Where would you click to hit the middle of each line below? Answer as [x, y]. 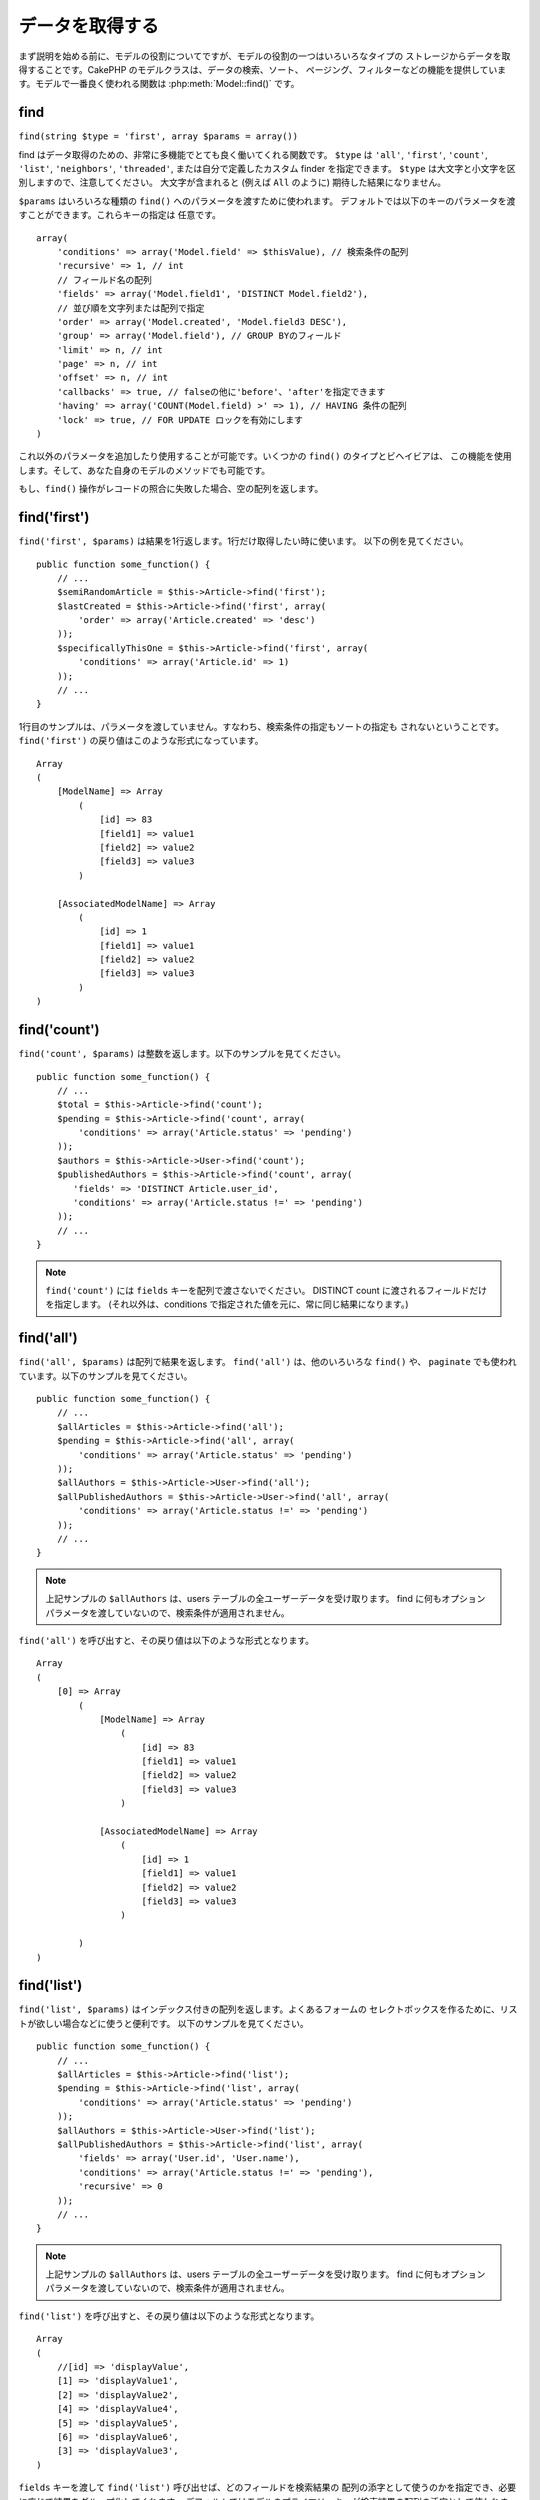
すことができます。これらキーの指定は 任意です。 [120, 215]
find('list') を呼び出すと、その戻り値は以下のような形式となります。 [169, 2316]
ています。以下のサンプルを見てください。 [105, 1376]
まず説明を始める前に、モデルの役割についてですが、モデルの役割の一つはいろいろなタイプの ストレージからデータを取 [264, 56]
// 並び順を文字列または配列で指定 [130, 308]
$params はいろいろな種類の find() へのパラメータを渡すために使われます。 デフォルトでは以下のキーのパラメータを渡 [267, 201]
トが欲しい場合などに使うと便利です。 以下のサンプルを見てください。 [163, 2023]
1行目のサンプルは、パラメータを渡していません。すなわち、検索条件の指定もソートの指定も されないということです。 [261, 726]
